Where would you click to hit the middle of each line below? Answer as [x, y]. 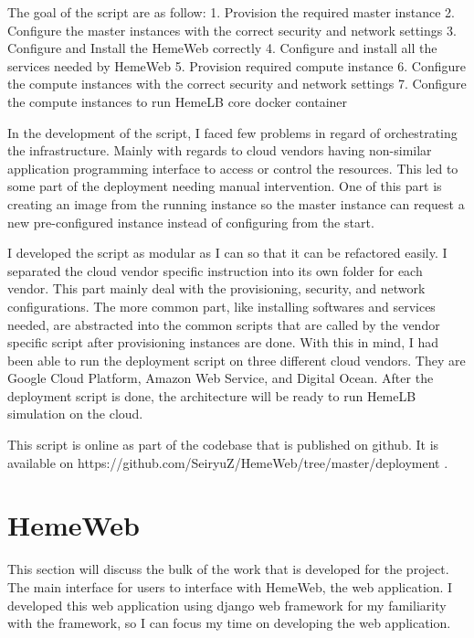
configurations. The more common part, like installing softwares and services [221, 306]
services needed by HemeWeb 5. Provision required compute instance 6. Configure [237, 65]
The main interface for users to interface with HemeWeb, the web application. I [230, 586]
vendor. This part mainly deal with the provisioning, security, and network [216, 288]
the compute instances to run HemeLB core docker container [178, 101]
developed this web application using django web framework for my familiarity [227, 605]
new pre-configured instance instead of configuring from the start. [191, 222]
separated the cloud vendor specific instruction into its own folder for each [215, 270]
